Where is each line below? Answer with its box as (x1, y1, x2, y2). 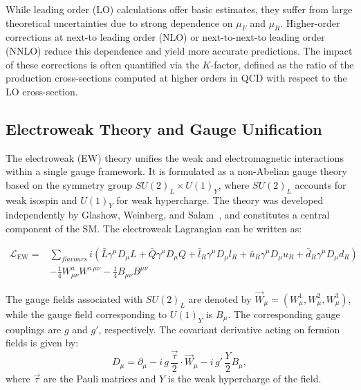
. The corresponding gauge (228, 306, 340, 321)
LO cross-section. (6, 84, 78, 98)
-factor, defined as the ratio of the (210, 57, 354, 71)
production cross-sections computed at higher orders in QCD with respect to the (6, 71, 347, 85)
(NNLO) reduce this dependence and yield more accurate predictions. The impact (6, 43, 353, 57)
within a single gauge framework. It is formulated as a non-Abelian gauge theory (6, 164, 347, 178)
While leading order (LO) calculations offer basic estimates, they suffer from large (6, 2, 353, 16)
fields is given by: (6, 335, 79, 350)
